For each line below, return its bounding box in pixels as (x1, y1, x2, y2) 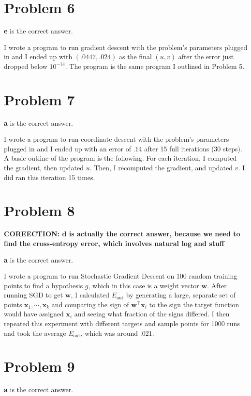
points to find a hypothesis (4, 280, 83, 290)
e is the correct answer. (4, 26, 73, 36)
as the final (119, 51, 152, 62)
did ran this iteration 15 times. (4, 172, 95, 182)
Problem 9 (4, 356, 75, 376)
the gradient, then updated (4, 163, 84, 172)
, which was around (80, 328, 138, 338)
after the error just (178, 51, 234, 62)
